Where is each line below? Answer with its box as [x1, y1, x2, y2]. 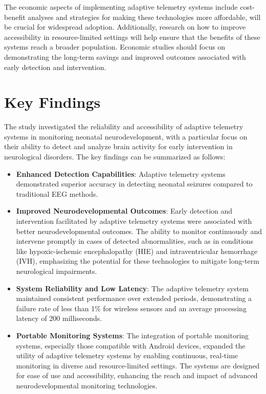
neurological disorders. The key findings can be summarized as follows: [4, 151, 226, 162]
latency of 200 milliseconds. [16, 313, 102, 323]
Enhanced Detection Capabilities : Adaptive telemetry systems [16, 168, 226, 179]
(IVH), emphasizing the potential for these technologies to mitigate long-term [16, 256, 259, 266]
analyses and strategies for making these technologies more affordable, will [28, 11, 261, 22]
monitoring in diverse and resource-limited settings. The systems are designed [16, 360, 260, 370]
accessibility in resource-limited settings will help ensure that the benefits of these [4, 31, 260, 42]
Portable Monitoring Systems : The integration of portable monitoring [16, 330, 249, 340]
